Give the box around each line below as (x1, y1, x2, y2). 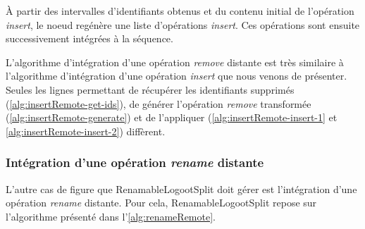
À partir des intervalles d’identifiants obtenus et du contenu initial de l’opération (6, 4, 354, 18)
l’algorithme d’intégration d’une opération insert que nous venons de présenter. (6, 68, 347, 83)
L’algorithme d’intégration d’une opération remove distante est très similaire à (6, 54, 344, 69)
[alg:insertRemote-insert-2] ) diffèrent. (6, 123, 166, 138)
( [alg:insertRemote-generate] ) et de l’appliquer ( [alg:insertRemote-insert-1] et (6, 110, 338, 125)
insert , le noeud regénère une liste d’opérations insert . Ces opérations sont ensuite (6, 17, 360, 32)
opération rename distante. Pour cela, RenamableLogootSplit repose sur (6, 195, 317, 210)
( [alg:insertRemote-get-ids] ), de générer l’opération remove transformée (6, 96, 311, 111)
